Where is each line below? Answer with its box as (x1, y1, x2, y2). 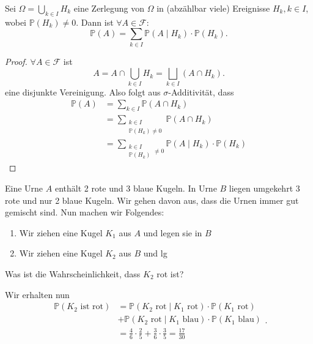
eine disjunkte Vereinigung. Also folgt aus (5, 85, 161, 98)
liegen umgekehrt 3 (229, 181, 300, 194)
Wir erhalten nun (5, 288, 70, 301)
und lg (143, 247, 168, 260)
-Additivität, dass (168, 85, 234, 98)
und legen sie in (143, 226, 202, 239)
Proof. (5, 54, 28, 67)
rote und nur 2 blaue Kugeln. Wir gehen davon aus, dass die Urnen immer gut (5, 193, 299, 206)
